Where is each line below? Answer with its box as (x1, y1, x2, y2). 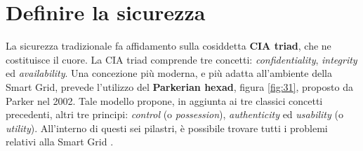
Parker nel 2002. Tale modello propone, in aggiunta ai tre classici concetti (6, 93, 323, 108)
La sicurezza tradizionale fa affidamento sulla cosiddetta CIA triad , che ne (6, 38, 331, 53)
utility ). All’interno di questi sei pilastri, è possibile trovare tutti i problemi (6, 120, 328, 135)
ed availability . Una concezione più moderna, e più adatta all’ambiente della (6, 66, 332, 80)
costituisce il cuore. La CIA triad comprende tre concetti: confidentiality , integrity (6, 52, 357, 66)
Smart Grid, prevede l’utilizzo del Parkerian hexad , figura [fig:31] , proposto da (6, 79, 353, 94)
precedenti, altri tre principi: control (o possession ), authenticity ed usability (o (6, 107, 343, 122)
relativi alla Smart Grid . (6, 134, 114, 149)
